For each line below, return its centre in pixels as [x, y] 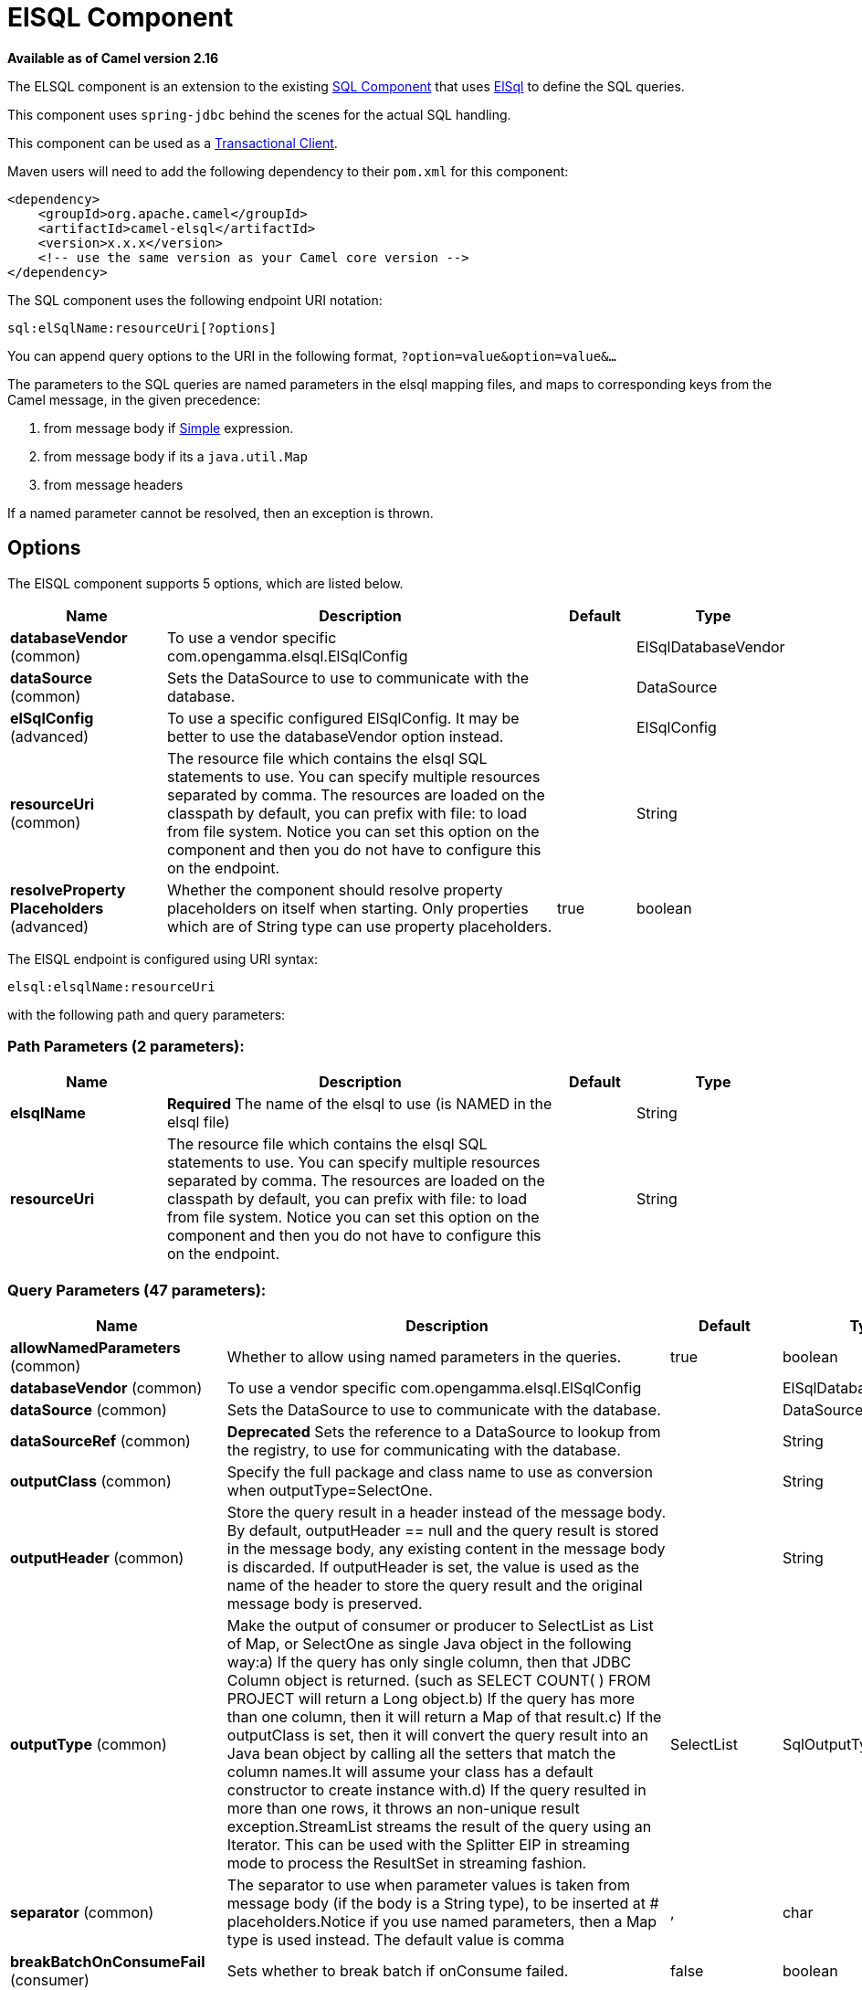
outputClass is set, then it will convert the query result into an [437, 1736]
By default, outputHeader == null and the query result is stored [443, 1531]
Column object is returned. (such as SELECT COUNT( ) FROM [439, 1681]
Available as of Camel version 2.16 [113, 58]
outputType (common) [89, 1745]
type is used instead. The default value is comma [395, 1940]
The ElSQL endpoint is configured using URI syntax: [163, 958]
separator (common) [82, 1913]
